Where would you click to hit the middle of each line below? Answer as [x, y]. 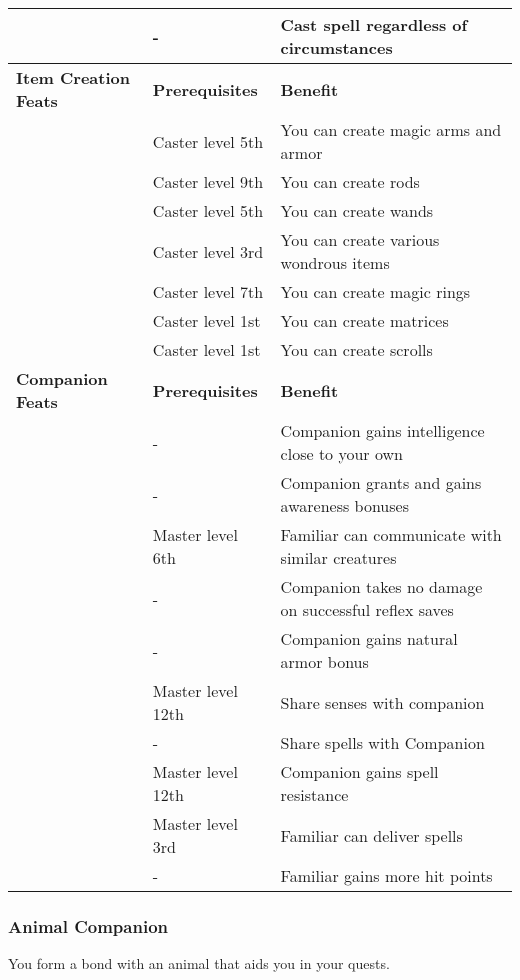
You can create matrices [364, 320]
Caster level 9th [208, 181]
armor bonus [324, 661]
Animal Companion [88, 925]
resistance [314, 794]
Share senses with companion [382, 702]
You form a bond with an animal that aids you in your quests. [199, 963]
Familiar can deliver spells [371, 835]
